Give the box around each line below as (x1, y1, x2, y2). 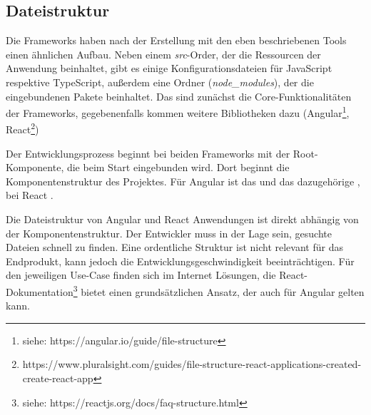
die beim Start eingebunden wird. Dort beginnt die (66, 160, 290, 175)
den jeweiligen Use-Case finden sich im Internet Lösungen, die (6, 267, 276, 282)
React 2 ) (6, 120, 39, 137)
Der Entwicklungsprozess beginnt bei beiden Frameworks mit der (6, 145, 290, 160)
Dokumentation (6, 284, 73, 299)
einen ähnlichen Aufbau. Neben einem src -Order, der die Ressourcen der (6, 46, 321, 61)
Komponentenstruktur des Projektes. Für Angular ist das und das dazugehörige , (6, 173, 360, 188)
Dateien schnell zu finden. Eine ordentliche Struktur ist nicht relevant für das (6, 240, 343, 255)
